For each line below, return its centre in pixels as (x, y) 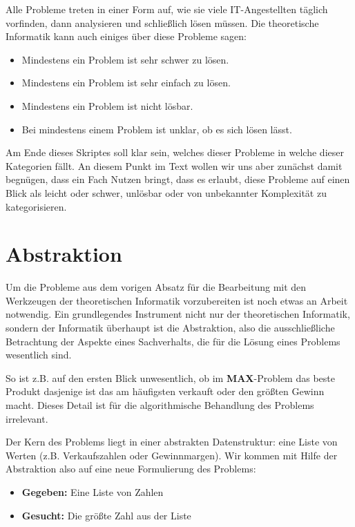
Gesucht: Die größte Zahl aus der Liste (106, 515)
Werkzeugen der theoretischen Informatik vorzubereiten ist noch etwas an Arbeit (177, 300)
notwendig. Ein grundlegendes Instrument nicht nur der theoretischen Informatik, (178, 314)
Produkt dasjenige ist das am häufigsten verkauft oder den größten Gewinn (165, 391)
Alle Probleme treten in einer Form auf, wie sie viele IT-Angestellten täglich (167, 9)
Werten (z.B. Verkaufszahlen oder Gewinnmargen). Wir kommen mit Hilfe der (172, 455)
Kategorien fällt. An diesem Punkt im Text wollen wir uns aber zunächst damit (174, 165)
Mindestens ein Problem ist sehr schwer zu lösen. (125, 59)
